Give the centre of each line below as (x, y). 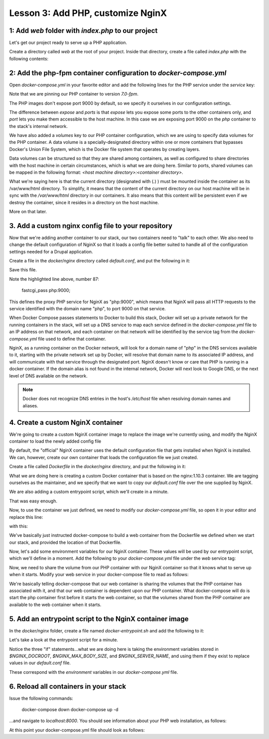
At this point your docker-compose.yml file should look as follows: (77, 730)
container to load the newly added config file (55, 441)
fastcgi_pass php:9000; (46, 290)
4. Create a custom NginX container (66, 423)
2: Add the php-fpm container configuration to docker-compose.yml (118, 73)
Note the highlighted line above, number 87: (54, 279)
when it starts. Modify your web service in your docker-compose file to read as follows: (99, 575)
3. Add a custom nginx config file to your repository (91, 226)
